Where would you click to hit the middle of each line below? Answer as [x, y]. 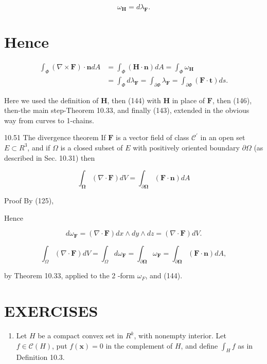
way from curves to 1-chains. [49, 120]
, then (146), [232, 100]
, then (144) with [134, 100]
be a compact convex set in [81, 336]
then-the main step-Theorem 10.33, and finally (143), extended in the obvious [127, 110]
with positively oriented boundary [186, 147]
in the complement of [139, 345]
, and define [199, 345]
